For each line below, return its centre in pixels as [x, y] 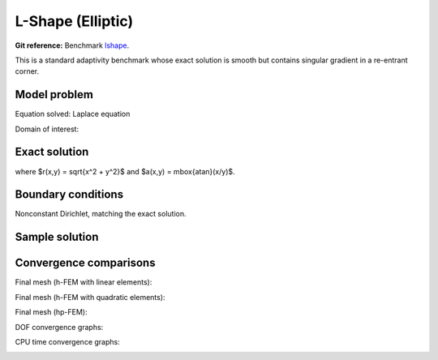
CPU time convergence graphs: [68, 341]
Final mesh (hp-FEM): [52, 312]
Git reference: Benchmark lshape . [72, 45]
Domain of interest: [47, 129]
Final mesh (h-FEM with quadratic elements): [90, 297]
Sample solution [57, 237]
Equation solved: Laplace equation [73, 114]
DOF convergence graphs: [59, 327]
